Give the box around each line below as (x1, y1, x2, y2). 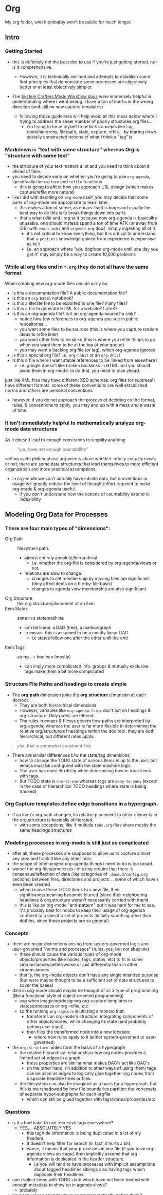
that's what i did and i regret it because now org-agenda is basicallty (19, 215, 157, 221)
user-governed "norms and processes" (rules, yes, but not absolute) (12, 946, 150, 952)
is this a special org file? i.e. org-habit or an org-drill (12, 352, 121, 358)
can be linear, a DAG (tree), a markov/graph (24, 625, 111, 630)
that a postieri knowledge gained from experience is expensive (26, 235, 156, 241)
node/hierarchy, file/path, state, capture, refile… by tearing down (26, 129, 157, 135)
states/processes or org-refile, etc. (19, 1003, 90, 1009)
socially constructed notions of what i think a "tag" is (26, 134, 133, 139)
